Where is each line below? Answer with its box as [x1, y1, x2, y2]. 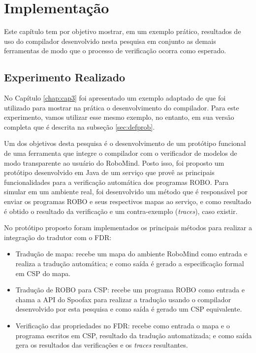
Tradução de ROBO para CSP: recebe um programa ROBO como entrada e [15, 284, 245, 295]
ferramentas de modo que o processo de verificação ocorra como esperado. [4, 45, 226, 56]
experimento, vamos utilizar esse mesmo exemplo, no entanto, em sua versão [4, 112, 234, 122]
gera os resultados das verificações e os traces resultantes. [15, 340, 188, 350]
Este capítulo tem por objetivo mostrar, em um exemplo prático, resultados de [4, 26, 241, 36]
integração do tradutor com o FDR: [4, 232, 112, 242]
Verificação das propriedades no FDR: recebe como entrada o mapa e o [15, 320, 230, 330]
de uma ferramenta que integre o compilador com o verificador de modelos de [4, 148, 237, 158]
